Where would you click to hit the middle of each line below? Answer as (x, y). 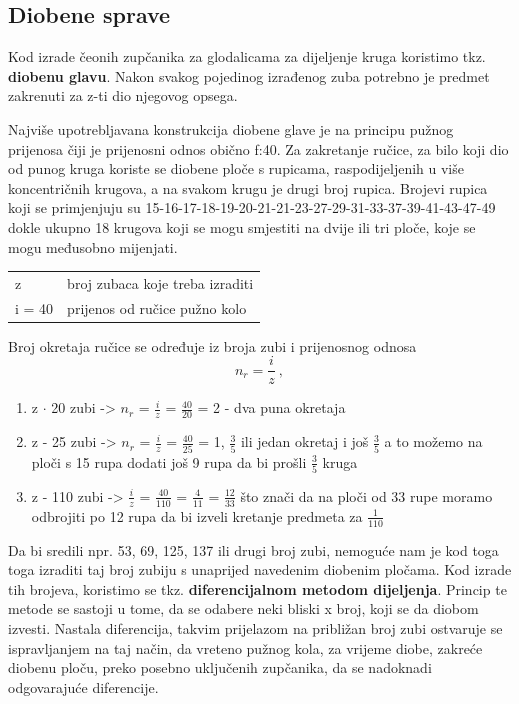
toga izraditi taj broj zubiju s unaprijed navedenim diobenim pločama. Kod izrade (260, 569)
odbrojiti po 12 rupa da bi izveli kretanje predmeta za (197, 515)
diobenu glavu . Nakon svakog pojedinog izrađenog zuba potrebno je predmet (249, 75)
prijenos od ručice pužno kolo (157, 307)
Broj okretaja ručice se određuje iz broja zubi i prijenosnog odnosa (212, 345)
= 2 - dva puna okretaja (271, 407)
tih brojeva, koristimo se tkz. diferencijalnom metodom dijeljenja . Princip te (257, 588)
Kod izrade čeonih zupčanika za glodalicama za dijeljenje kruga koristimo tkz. (247, 56)
